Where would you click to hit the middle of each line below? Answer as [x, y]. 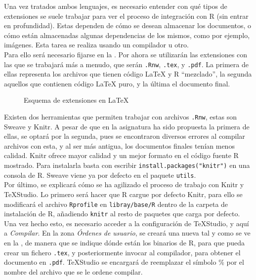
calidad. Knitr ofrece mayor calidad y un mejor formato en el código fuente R [121, 155]
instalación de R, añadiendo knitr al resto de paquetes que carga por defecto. [122, 214]
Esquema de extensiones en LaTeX [76, 100]
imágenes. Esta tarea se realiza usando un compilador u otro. [96, 45]
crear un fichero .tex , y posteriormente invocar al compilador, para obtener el [122, 252]
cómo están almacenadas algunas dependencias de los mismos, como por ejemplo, [127, 35]
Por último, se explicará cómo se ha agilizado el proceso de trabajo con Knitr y [124, 184]
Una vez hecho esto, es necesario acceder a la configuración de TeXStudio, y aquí [127, 223]
